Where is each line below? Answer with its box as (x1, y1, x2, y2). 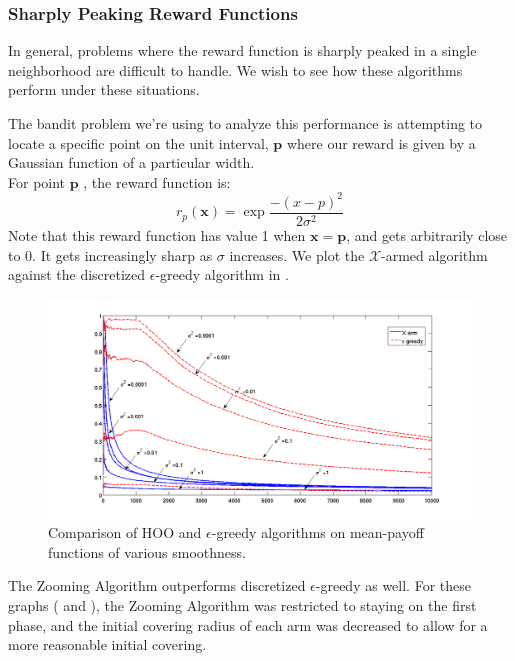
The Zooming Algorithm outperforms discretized (8, 575, 306, 596)
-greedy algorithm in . (155, 264, 289, 285)
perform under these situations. (8, 79, 200, 100)
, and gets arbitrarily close (346, 224, 508, 245)
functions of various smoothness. (48, 541, 246, 562)
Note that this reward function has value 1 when (8, 224, 306, 245)
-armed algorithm (381, 244, 488, 265)
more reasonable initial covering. (8, 634, 207, 655)
